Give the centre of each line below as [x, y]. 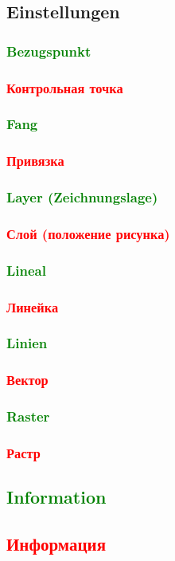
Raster [28, 416]
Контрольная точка [65, 87]
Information [56, 497]
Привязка [35, 161]
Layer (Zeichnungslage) [82, 197]
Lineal [26, 270]
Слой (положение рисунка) [88, 233]
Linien [27, 343]
